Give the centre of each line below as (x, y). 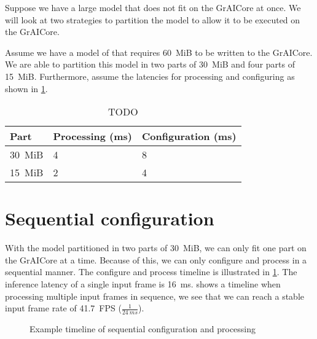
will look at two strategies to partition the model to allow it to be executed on (153, 19)
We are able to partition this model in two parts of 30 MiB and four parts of (150, 64)
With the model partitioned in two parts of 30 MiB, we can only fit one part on (156, 248)
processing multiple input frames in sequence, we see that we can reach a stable (155, 296)
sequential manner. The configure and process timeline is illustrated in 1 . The (151, 272)
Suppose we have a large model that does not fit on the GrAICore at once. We (153, 7)
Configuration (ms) (189, 136)
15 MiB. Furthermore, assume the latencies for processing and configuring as (150, 76)
